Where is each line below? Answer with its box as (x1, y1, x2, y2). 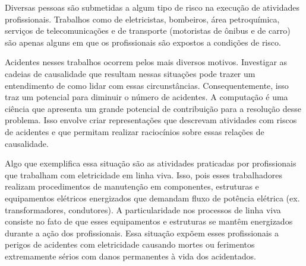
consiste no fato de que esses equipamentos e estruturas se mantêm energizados (5, 215, 293, 227)
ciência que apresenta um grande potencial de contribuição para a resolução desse (5, 102, 302, 114)
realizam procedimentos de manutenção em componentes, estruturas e (5, 180, 259, 193)
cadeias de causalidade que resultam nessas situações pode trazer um (5, 67, 255, 79)
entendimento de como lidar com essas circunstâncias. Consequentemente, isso (5, 79, 289, 91)
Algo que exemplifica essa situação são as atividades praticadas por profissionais (5, 157, 296, 169)
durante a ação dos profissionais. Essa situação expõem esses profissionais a (5, 226, 279, 239)
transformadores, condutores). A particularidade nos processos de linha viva (5, 203, 281, 216)
